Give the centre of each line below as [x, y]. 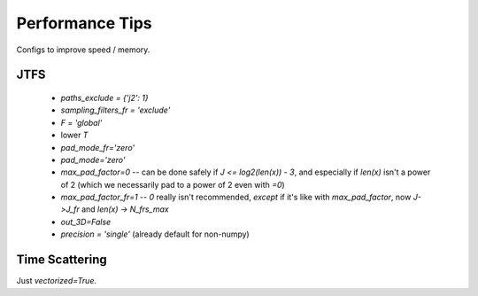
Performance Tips [84, 23]
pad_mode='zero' [93, 160]
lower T [74, 135]
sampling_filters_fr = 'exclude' [116, 110]
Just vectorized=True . [57, 281]
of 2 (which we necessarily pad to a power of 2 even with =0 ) [173, 184]
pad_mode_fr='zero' [98, 147]
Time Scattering [62, 260]
